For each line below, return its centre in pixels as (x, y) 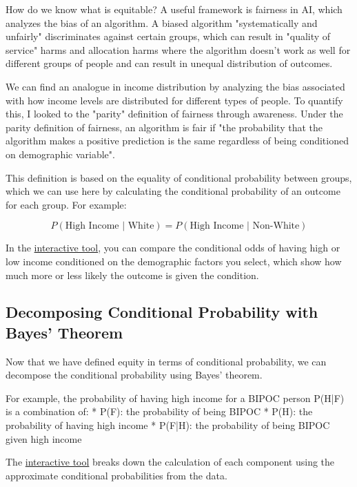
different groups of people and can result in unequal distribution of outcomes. (169, 63)
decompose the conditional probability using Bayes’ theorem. (134, 375)
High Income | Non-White (245, 226)
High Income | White (110, 226)
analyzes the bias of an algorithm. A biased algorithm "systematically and (162, 22)
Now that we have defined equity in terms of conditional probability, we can (166, 361)
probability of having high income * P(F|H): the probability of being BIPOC (168, 425)
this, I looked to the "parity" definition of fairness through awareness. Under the (174, 114)
